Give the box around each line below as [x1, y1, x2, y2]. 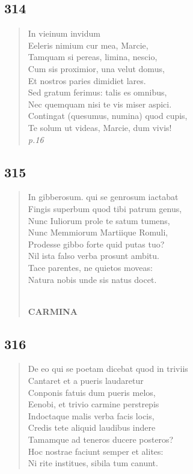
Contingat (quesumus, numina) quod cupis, [28, 109, 188, 122]
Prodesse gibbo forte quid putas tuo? [28, 237, 165, 250]
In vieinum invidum [28, 27, 100, 40]
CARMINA [28, 305, 78, 317]
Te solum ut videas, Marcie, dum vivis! [28, 121, 172, 133]
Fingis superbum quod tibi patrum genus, [28, 202, 182, 214]
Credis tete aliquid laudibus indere [28, 421, 156, 434]
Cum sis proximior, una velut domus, [28, 62, 165, 74]
